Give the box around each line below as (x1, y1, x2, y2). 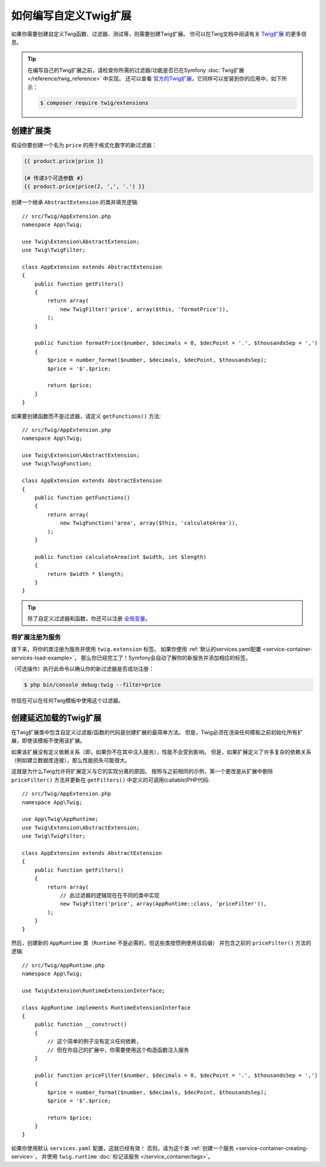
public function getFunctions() (34, 494, 130, 502)
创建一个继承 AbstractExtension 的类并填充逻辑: (11, 198, 139, 206)
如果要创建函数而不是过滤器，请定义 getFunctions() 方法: (11, 412, 161, 420)
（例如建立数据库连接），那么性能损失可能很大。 (11, 757, 130, 764)
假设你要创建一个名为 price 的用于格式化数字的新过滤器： (11, 141, 158, 148)
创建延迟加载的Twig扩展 (11, 713, 102, 723)
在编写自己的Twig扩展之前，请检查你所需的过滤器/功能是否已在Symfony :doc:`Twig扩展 (27, 67, 245, 74)
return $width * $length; (47, 570, 124, 577)
